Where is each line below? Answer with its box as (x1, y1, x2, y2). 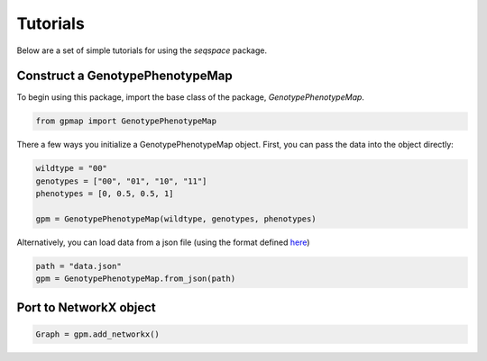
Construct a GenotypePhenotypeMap (16, 68, 234, 84)
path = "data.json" (35, 261, 122, 271)
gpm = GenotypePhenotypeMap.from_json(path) (35, 274, 236, 284)
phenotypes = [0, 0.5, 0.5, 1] (35, 189, 175, 199)
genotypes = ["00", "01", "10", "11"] (35, 176, 207, 186)
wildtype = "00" (35, 163, 108, 174)
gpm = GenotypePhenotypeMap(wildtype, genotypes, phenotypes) (35, 213, 317, 224)
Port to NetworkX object (16, 300, 157, 315)
